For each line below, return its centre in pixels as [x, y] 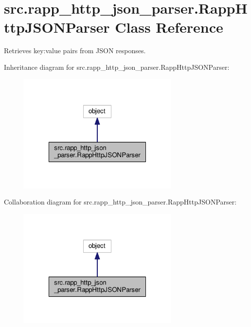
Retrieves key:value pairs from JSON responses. [75, 51]
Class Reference [169, 27]
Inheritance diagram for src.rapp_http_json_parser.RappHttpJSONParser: [117, 67]
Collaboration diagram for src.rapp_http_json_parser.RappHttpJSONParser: [120, 202]
